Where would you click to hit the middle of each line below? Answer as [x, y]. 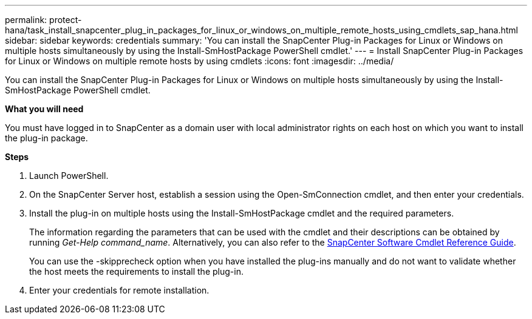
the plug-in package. [46, 138]
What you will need [44, 109]
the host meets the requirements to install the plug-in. [136, 271]
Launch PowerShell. [69, 176]
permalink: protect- [43, 20]
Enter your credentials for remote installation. [119, 290]
